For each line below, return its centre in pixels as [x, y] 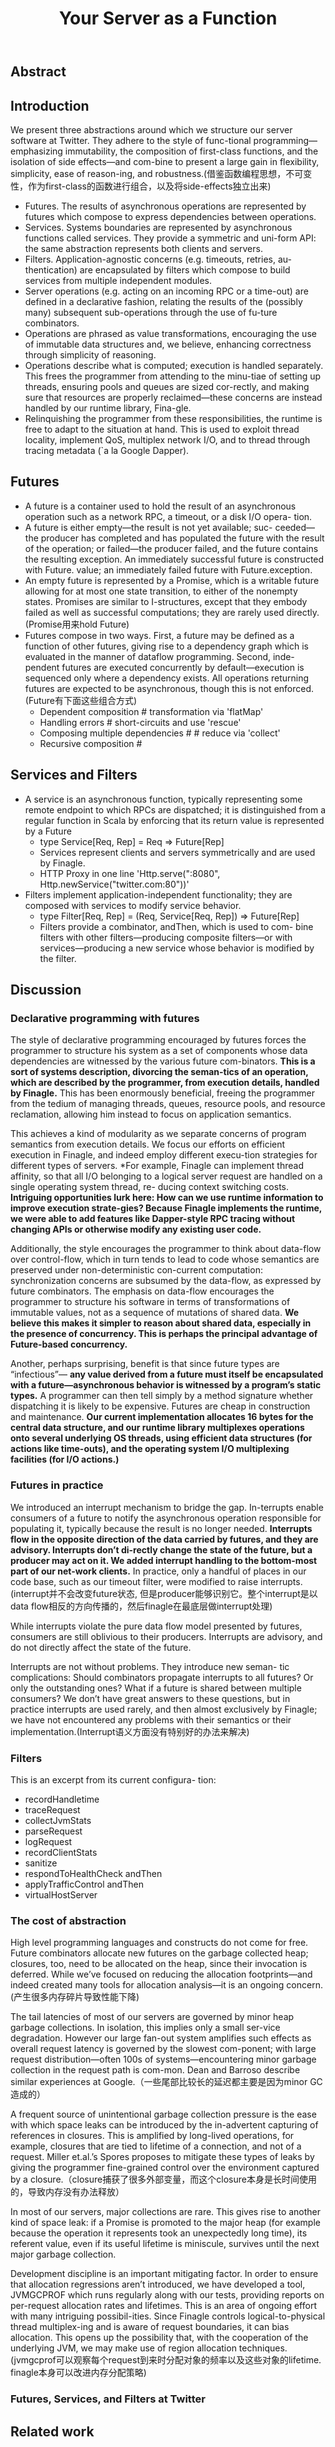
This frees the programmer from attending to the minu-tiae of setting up [173, 376]
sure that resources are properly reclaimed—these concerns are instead [173, 397]
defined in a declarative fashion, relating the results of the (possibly [163, 301]
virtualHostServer [61, 1894]
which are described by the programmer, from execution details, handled [165, 1083]
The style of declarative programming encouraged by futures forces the [158, 1040]
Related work [52, 2431]
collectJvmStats [58, 1820]
